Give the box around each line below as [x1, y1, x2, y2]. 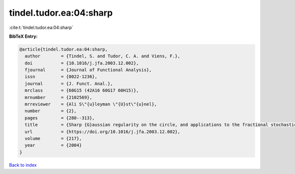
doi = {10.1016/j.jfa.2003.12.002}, [25, 60, 139, 66]
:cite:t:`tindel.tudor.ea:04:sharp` [9, 25, 74, 30]
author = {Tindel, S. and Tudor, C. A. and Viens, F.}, [25, 53, 180, 59]
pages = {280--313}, [25, 115, 95, 121]
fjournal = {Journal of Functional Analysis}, [25, 67, 152, 73]
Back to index [9, 162, 37, 168]
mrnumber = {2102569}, [25, 95, 92, 100]
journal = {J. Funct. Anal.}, [25, 81, 113, 86]
